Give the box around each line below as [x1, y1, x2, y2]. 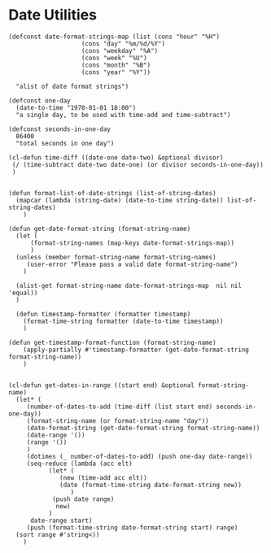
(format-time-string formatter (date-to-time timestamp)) [23, 317, 224, 325]
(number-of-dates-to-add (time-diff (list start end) [26, 403, 213, 411]
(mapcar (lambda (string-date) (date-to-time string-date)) [15, 196, 224, 204]
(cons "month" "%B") [81, 61, 151, 69]
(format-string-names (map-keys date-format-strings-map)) [29, 238, 234, 247]
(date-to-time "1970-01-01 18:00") [15, 103, 137, 111]
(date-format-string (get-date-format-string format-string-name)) [26, 424, 260, 432]
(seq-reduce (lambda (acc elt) [26, 459, 133, 468]
